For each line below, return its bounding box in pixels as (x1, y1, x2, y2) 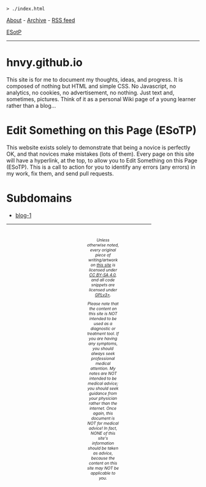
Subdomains (6, 191, 72, 205)
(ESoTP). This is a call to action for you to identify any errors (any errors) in (6, 163, 196, 171)
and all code (91, 277, 115, 283)
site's (97, 435, 109, 442)
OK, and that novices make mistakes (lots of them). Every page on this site (6, 150, 194, 158)
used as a (93, 321, 113, 327)
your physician (88, 396, 118, 402)
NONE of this (90, 431, 116, 437)
